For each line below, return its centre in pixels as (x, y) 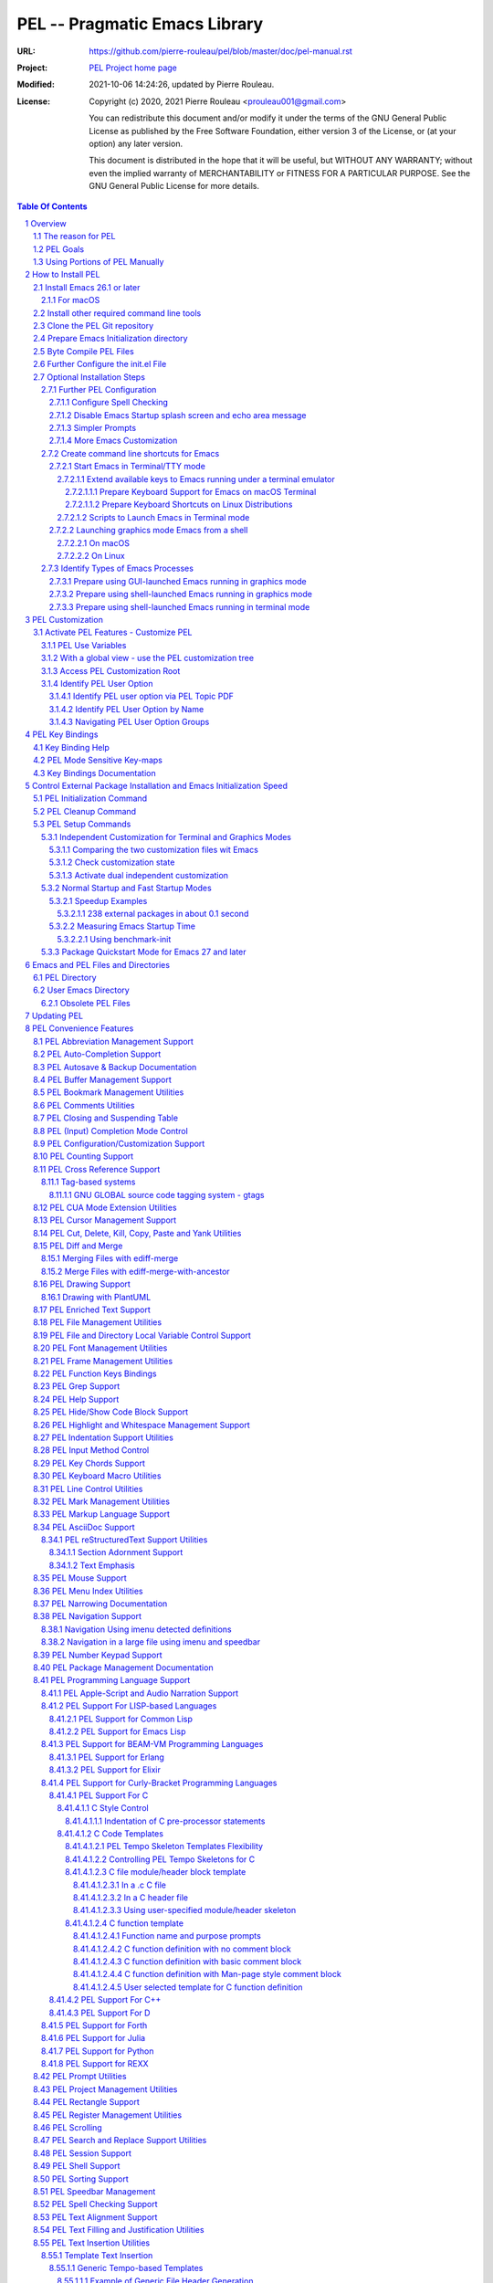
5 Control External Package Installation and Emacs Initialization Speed (156, 786)
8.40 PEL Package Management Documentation (123, 1668)
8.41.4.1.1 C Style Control (103, 1808)
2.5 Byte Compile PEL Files (84, 351)
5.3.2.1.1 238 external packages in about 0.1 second (153, 913)
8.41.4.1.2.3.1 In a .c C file (120, 1885)
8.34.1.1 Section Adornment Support (116, 1552)
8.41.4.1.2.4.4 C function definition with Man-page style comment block (207, 1974)
